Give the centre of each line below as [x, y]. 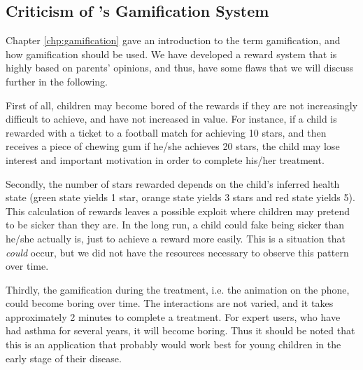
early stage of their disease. [64, 358]
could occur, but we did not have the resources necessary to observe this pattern [177, 252]
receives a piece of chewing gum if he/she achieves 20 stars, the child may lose [173, 146]
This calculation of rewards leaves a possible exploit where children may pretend [178, 211]
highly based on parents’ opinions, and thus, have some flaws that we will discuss [179, 68]
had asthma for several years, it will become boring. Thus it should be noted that [180, 330]
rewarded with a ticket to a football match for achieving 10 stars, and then [166, 132]
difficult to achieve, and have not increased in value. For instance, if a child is [171, 119]
